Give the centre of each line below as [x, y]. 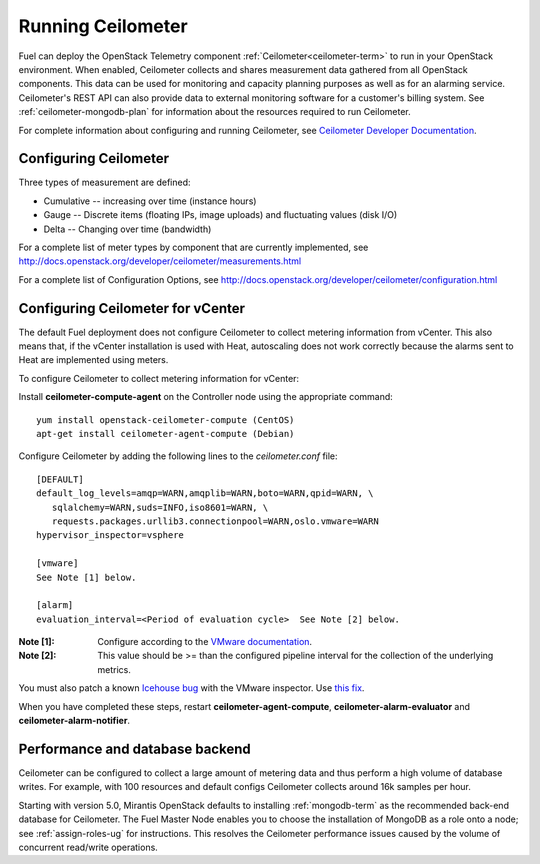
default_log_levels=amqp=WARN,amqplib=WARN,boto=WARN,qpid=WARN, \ [205, 493]
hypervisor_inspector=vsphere [110, 535]
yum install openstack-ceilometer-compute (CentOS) [165, 419]
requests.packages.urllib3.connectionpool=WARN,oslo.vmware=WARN [215, 521]
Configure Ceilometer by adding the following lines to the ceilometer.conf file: [178, 456]
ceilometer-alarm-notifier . [74, 721]
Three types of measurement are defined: [104, 182]
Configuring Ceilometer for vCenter [131, 308]
